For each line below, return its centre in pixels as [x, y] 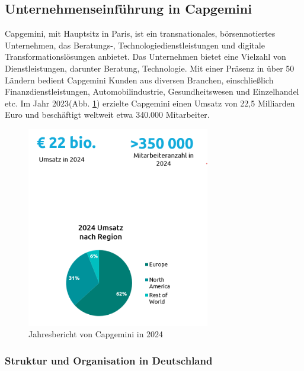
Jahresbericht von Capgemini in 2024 [96, 334]
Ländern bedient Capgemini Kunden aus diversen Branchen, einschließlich [139, 80]
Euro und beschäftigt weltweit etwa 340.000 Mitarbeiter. [107, 114]
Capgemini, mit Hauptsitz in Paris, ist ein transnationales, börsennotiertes [140, 33]
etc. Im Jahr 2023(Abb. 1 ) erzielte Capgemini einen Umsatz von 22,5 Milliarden [150, 103]
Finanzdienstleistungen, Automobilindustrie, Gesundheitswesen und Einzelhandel [152, 91]
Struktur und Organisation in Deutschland [109, 360]
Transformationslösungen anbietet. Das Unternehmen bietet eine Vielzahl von [145, 57]
